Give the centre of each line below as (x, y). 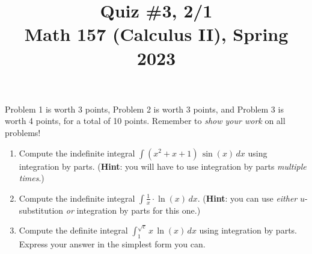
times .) (32, 178)
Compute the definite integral (73, 230)
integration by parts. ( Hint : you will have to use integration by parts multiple (163, 166)
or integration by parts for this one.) (133, 210)
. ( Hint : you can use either (247, 198)
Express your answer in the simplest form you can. (112, 244)
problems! (23, 132)
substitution (41, 210)
